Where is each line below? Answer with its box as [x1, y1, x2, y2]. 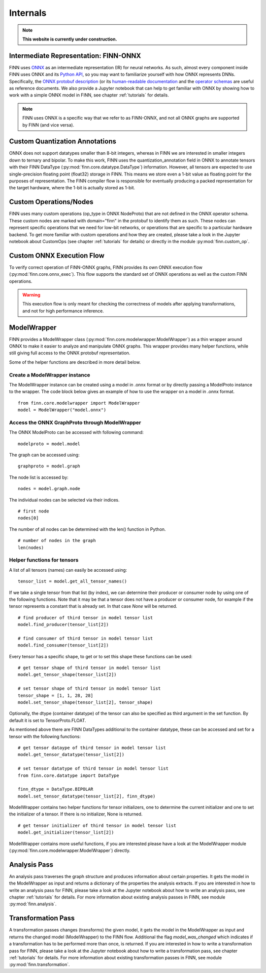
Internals [9, 7, 47, 18]
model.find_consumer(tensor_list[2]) [18, 642, 109, 648]
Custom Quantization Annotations [9, 137, 117, 146]
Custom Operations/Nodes [9, 198, 94, 206]
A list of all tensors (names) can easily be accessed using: [9, 567, 128, 573]
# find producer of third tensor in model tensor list [18, 615, 153, 620]
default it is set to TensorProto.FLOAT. [9, 717, 86, 723]
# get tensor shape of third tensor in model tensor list [18, 665, 161, 671]
